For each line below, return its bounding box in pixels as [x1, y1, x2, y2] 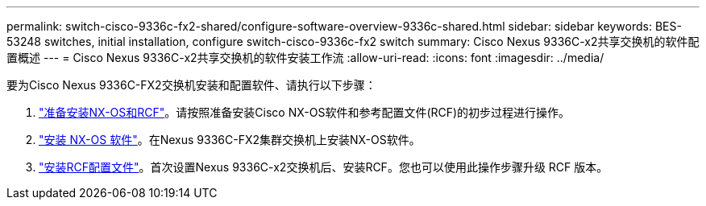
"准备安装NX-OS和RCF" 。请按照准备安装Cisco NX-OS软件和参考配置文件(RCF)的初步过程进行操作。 [39, 105, 571, 119]
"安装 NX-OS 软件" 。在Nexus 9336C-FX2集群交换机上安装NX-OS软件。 [39, 133, 421, 146]
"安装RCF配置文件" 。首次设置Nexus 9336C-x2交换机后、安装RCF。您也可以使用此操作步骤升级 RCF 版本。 [39, 160, 608, 174]
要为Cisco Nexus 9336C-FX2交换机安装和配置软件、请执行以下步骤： [6, 78, 376, 92]
